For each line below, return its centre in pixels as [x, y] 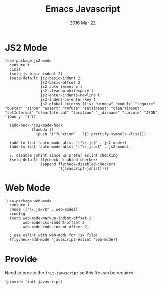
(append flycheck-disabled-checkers [78, 164]
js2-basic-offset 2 [60, 82]
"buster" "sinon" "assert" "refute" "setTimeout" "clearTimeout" [73, 108]
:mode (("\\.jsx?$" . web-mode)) [44, 209]
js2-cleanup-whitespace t [67, 91]
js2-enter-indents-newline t [70, 95]
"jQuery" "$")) [21, 116]
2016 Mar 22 [83, 23]
